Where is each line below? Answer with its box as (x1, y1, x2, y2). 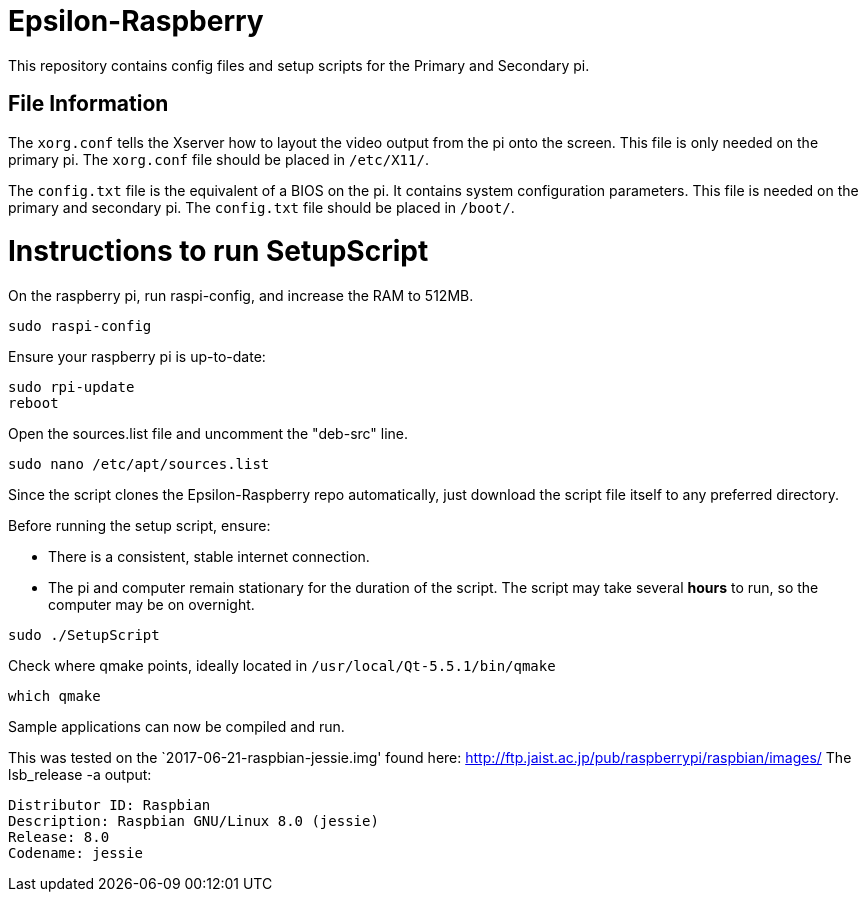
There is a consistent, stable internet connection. (48, 548, 370, 566)
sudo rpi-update (8, 379, 135, 396)
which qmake (8, 688, 101, 705)
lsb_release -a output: (8, 766, 152, 784)
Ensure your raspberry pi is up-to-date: (8, 348, 266, 366)
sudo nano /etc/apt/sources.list (8, 456, 270, 473)
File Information (8, 91, 169, 117)
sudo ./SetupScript (8, 627, 160, 644)
